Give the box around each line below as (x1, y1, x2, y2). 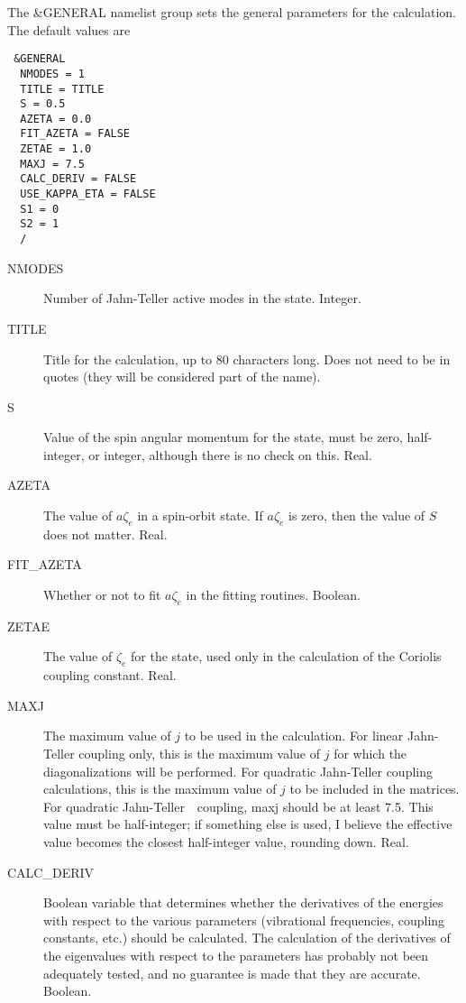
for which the (334, 744, 407, 763)
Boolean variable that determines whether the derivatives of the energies (43, 893, 443, 912)
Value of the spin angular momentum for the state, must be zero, (43, 428, 403, 446)
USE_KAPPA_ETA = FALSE (20, 188, 156, 201)
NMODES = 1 (20, 67, 85, 80)
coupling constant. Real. (43, 666, 177, 685)
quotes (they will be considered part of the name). (43, 367, 321, 386)
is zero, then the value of (288, 506, 425, 525)
